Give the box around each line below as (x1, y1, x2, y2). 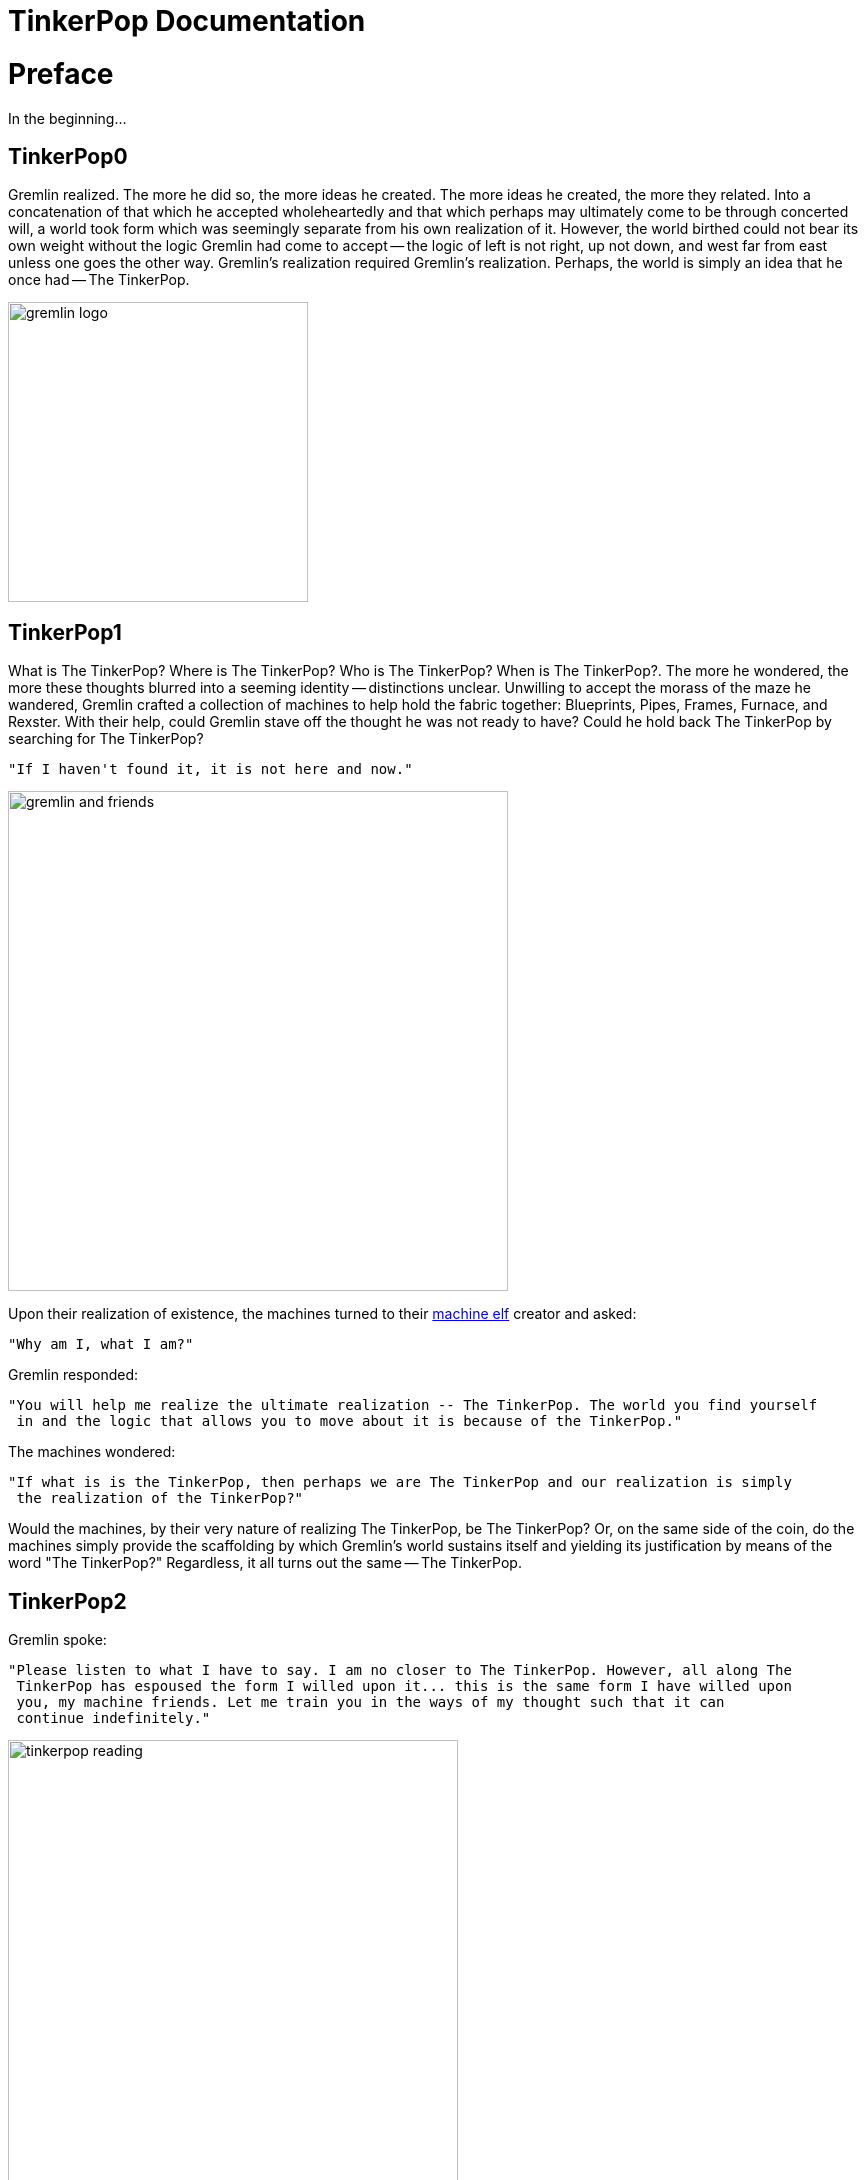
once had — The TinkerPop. (8, 271, 190, 289)
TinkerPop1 (8, 619, 122, 645)
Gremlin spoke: (8, 1631, 107, 1649)
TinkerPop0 (8, 143, 128, 169)
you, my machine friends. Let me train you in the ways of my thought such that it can (16, 1694, 725, 1711)
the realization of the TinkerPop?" (16, 1490, 304, 1507)
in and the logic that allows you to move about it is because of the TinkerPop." (16, 1413, 683, 1430)
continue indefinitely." (16, 1710, 211, 1727)
